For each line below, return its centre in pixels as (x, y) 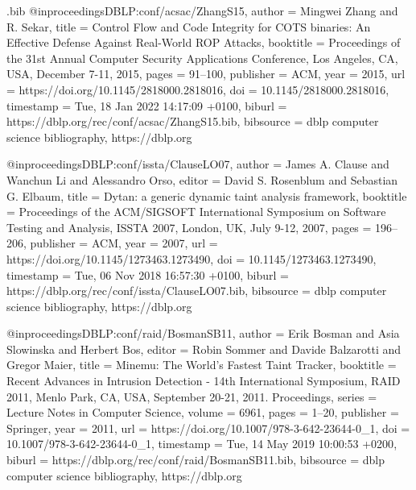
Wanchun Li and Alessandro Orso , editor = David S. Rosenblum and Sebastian (202, 179)
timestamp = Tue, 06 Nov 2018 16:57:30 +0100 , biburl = (148, 274)
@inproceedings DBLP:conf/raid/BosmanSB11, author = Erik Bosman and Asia (203, 333)
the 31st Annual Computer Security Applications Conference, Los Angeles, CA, (202, 58)
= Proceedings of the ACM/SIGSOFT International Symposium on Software (196, 212)
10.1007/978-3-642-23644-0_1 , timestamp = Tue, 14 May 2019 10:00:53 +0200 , (202, 444)
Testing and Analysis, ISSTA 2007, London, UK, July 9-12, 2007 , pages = (189, 227)
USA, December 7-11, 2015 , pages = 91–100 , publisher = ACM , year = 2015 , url (206, 74)
